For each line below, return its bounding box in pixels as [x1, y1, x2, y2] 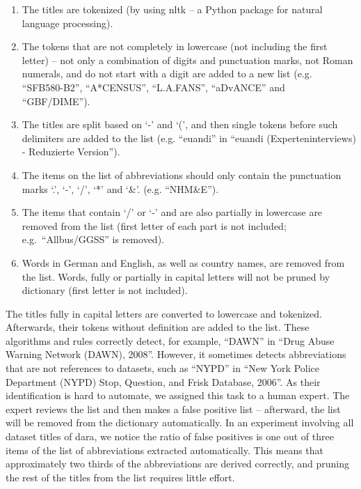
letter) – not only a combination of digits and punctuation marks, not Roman [22, 52, 353, 67]
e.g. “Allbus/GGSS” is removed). [22, 232, 164, 247]
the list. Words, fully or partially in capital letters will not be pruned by [22, 269, 330, 284]
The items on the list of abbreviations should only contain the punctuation [22, 167, 342, 182]
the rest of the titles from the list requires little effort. [6, 469, 235, 484]
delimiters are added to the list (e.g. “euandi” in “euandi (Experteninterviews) [22, 130, 356, 145]
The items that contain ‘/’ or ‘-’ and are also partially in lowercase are [22, 205, 323, 219]
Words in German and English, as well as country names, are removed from [22, 255, 345, 270]
